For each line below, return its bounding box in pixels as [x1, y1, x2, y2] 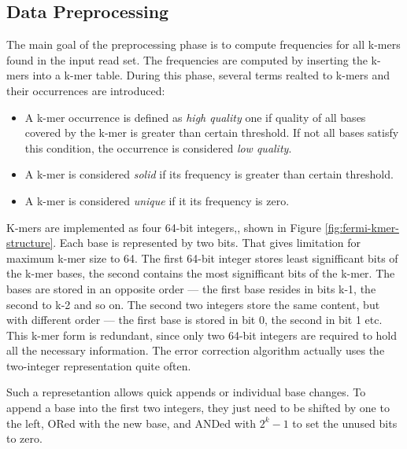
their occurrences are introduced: [6, 82, 165, 98]
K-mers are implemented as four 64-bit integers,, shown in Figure [6, 219, 322, 235]
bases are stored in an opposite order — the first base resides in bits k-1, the [6, 280, 376, 296]
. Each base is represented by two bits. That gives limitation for [53, 234, 361, 251]
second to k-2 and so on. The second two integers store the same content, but [6, 296, 380, 312]
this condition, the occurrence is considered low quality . [24, 139, 292, 156]
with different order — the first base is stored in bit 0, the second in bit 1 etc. [6, 311, 383, 328]
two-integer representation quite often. [6, 357, 191, 374]
